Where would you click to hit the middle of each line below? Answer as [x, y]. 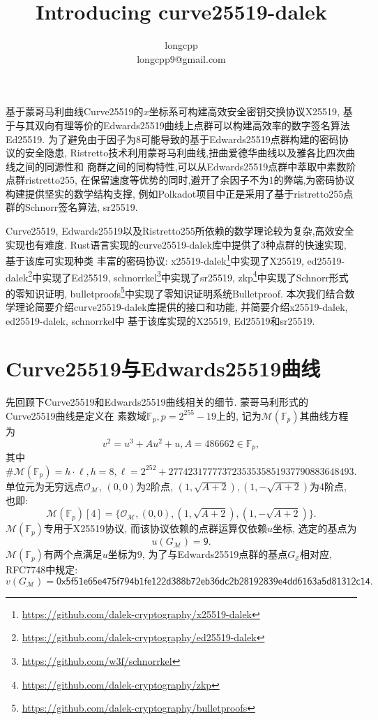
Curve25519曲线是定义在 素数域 [76, 415]
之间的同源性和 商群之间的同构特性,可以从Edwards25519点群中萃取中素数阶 [186, 166]
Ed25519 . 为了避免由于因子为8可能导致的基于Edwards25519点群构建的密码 [172, 139]
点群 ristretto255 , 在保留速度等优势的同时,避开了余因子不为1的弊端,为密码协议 [180, 180]
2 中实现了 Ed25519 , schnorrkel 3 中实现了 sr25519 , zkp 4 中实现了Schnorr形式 [188, 276]
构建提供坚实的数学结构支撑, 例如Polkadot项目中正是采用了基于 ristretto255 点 [180, 193]
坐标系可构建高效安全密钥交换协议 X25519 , [244, 111]
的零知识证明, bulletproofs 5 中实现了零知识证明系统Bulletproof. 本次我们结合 [175, 292]
